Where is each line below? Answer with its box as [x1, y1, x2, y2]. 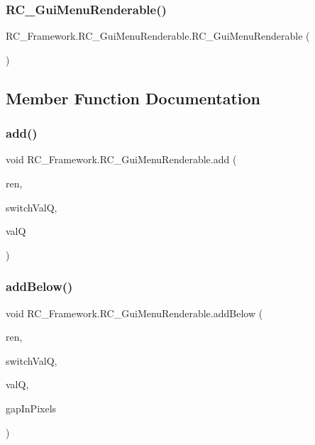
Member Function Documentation [6, 87, 261, 109]
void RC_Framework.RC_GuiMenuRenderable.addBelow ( [6, 305, 263, 320]
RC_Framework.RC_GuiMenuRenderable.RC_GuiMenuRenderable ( [6, 28, 310, 43]
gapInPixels [6, 400, 57, 415]
